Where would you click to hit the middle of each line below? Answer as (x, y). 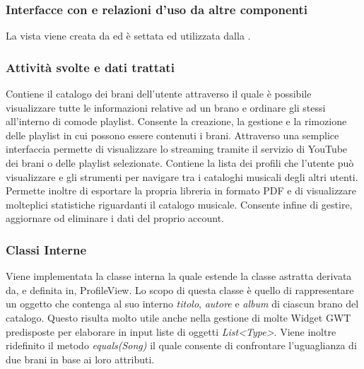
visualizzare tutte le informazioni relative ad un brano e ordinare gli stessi (166, 107)
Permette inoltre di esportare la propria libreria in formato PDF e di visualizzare (181, 191)
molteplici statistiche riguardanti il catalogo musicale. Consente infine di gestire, (179, 204)
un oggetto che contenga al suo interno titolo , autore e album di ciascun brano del (182, 304)
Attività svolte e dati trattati (90, 67)
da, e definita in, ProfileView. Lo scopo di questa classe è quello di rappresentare (180, 289)
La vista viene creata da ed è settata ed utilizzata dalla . (128, 36)
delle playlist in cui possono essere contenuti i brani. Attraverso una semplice (172, 135)
